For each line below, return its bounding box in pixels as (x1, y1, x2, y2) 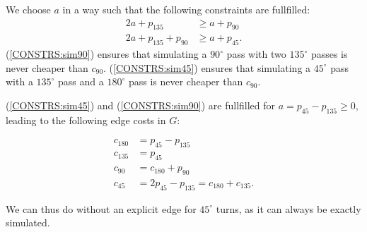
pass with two (226, 47, 286, 61)
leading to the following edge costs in (6, 112, 166, 127)
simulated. (6, 215, 50, 230)
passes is (310, 47, 348, 61)
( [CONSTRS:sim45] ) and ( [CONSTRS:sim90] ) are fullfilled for (6, 98, 276, 113)
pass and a (58, 74, 104, 89)
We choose (6, 2, 51, 16)
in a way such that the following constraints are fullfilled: (62, 2, 310, 16)
